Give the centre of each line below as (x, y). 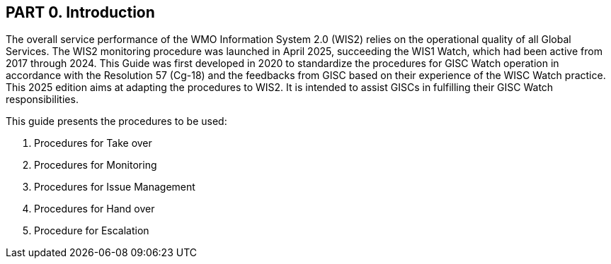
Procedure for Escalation (92, 231)
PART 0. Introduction (80, 12)
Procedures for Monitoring (96, 165)
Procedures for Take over (93, 143)
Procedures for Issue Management (115, 187)
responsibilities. (42, 100)
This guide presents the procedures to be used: (116, 121)
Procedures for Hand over (95, 209)
